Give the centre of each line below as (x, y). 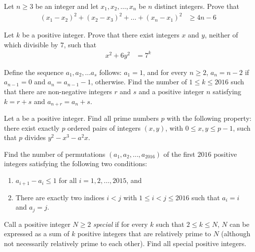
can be (239, 224)
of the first (179, 154)
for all (68, 180)
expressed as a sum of (37, 234)
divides (35, 137)
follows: (110, 72)
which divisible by (31, 44)
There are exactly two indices (60, 197)
